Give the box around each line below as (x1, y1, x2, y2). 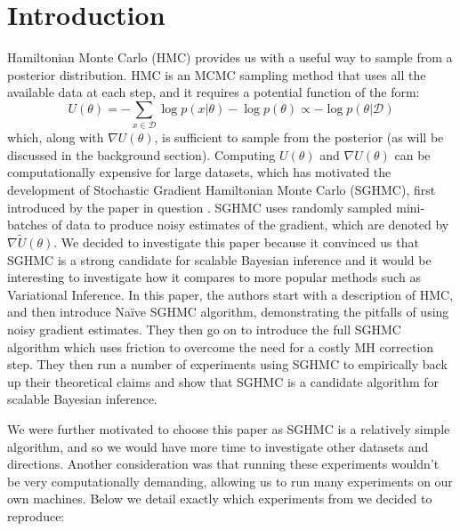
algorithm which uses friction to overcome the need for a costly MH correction (7, 337, 434, 356)
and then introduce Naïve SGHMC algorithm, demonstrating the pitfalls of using (7, 302, 449, 321)
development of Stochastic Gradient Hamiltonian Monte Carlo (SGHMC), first (7, 181, 436, 199)
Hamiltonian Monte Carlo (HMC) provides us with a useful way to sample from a (7, 48, 453, 67)
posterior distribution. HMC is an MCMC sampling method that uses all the (7, 65, 426, 84)
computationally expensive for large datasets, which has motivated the (7, 163, 391, 181)
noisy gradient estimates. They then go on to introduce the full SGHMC (7, 319, 401, 338)
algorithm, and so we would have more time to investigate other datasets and (7, 437, 429, 455)
